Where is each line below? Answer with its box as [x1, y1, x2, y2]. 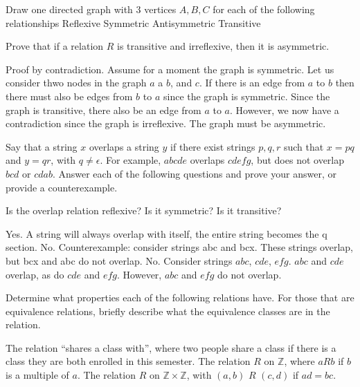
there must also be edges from [6, 88, 133, 103]
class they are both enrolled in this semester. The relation [6, 354, 251, 368]
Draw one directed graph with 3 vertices [6, 2, 177, 16]
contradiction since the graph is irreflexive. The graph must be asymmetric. [6, 116, 326, 131]
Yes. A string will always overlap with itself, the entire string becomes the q [6, 226, 327, 240]
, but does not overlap [251, 153, 345, 167]
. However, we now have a [229, 102, 339, 117]
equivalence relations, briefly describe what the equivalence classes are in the [6, 303, 330, 318]
